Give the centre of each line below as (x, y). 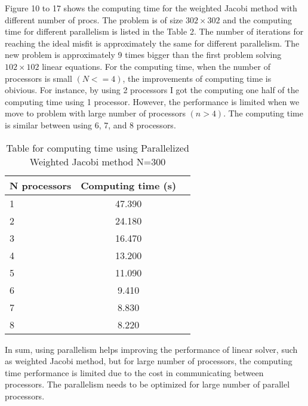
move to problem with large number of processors (95, 113)
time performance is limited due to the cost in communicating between (134, 372)
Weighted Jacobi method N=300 (98, 161)
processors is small (38, 78)
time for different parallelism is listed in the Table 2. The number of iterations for (154, 31)
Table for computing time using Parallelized (98, 147)
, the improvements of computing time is (197, 78)
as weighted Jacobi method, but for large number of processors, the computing (149, 361)
